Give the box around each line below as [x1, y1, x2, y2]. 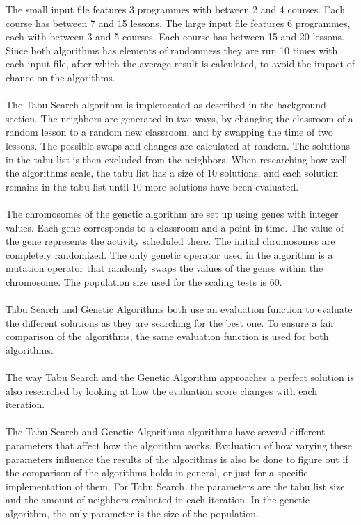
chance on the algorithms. [6, 70, 115, 84]
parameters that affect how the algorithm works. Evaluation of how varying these [6, 438, 352, 452]
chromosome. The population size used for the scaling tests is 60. [6, 274, 282, 289]
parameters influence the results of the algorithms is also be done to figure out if [6, 451, 348, 466]
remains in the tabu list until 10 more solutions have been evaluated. [6, 179, 299, 193]
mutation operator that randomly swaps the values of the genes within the [6, 261, 323, 275]
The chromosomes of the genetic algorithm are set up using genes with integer [6, 206, 339, 220]
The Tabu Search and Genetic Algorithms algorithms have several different [6, 424, 326, 439]
